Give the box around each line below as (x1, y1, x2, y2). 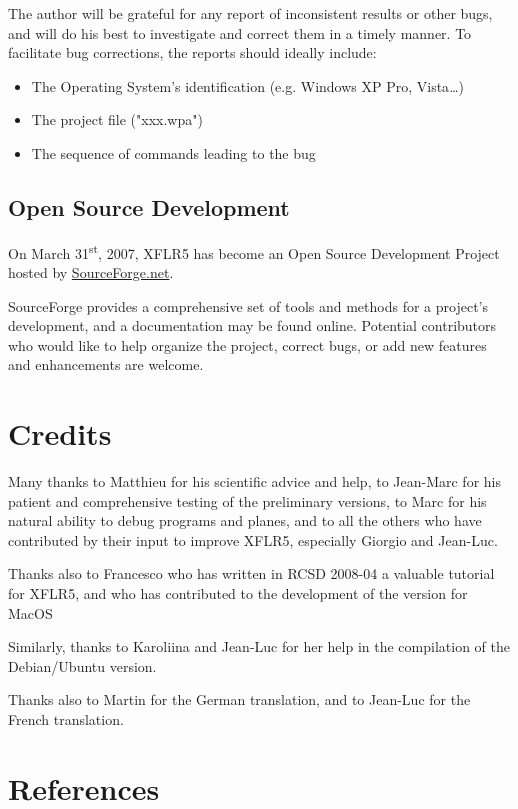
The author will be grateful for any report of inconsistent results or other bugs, (8, 3, 493, 23)
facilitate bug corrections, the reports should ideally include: (8, 42, 377, 63)
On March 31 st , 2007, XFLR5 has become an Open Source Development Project (8, 239, 500, 263)
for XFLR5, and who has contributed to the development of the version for (8, 583, 468, 604)
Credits (8, 413, 112, 454)
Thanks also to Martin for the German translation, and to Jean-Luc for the (8, 689, 471, 710)
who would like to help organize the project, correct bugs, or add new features (8, 334, 487, 355)
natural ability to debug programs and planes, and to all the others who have (8, 510, 482, 531)
